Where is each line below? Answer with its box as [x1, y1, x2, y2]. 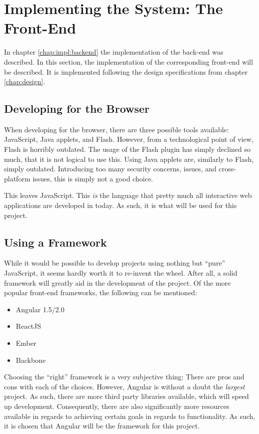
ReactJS [15, 321, 41, 331]
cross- [218, 163, 236, 174]
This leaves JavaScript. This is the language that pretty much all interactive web [4, 190, 252, 200]
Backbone [15, 354, 46, 365]
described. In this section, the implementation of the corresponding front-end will [4, 56, 253, 67]
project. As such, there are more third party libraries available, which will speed [4, 391, 249, 401]
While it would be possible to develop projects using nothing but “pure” [4, 258, 225, 268]
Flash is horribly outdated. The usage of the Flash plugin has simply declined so [4, 144, 250, 154]
